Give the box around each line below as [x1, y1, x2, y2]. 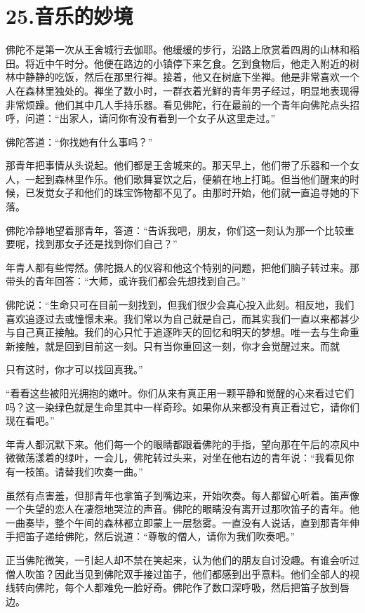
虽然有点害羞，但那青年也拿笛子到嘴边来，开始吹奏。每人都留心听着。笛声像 [6, 487, 359, 502]
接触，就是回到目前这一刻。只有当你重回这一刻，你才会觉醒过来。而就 [15, 338, 340, 353]
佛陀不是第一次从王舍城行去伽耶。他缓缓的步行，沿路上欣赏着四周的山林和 [6, 42, 350, 57]
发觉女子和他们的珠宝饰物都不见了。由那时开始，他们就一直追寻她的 [34, 185, 350, 200]
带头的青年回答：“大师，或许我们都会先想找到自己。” [6, 274, 246, 288]
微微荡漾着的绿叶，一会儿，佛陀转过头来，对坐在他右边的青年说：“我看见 [6, 450, 345, 465]
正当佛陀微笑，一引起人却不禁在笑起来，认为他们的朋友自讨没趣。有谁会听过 [6, 552, 359, 567]
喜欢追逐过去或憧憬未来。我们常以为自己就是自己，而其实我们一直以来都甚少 [6, 311, 359, 325]
